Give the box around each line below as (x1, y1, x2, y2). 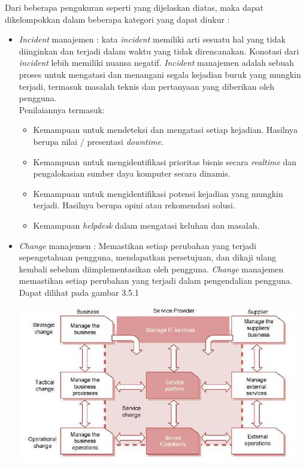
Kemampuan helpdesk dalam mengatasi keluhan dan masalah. (33, 219, 260, 231)
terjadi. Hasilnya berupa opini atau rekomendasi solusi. (33, 199, 235, 211)
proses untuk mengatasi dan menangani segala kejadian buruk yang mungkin (19, 68, 301, 80)
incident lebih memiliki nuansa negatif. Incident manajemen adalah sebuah (19, 56, 294, 69)
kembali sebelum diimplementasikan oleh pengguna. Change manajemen (19, 262, 284, 275)
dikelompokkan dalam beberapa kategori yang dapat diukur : (5, 13, 230, 25)
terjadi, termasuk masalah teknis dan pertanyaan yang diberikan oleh (19, 80, 275, 92)
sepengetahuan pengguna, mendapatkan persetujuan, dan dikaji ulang (19, 251, 277, 263)
